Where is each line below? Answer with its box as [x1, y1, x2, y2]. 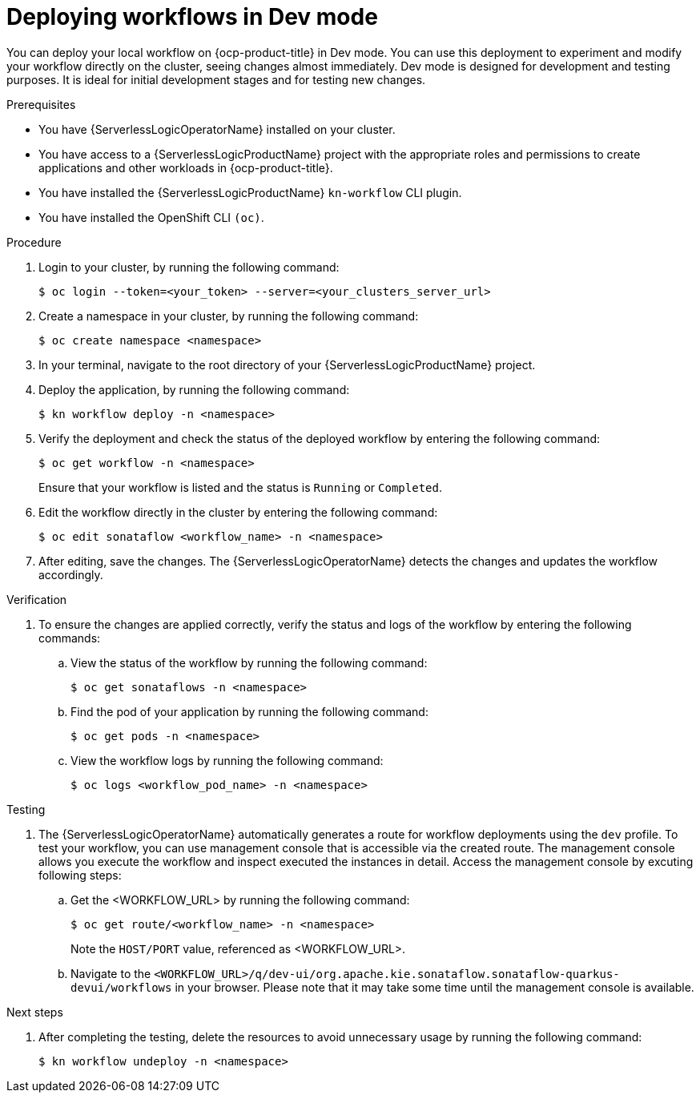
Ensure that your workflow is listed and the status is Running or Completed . [38, 480, 442, 494]
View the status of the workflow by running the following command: [70, 655, 428, 670]
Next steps [6, 1004, 63, 1019]
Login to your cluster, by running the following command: [38, 260, 340, 274]
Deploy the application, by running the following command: [38, 382, 350, 397]
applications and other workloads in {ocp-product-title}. [38, 160, 333, 175]
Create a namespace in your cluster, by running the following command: [38, 308, 419, 323]
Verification [6, 592, 67, 606]
